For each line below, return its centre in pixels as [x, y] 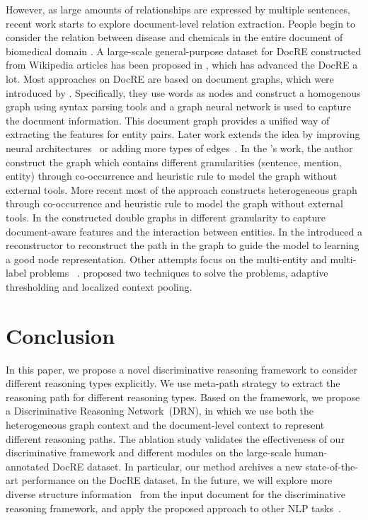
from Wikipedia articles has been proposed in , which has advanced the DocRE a [182, 65]
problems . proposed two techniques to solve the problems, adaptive [179, 273]
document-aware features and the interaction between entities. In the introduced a [184, 231]
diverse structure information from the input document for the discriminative [176, 493]
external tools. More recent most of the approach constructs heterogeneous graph [182, 189]
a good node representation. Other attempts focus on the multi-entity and [166, 259]
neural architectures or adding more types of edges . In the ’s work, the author [179, 148]
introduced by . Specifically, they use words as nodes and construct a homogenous [183, 92]
